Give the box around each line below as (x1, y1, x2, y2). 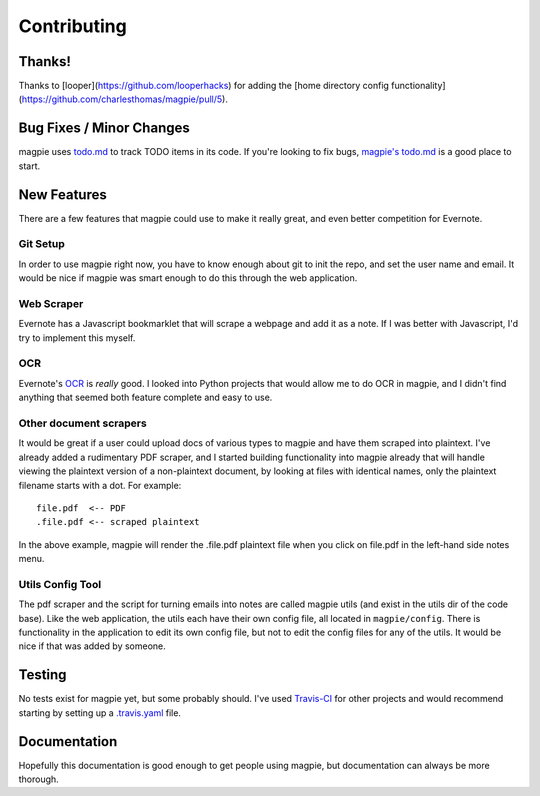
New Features (18, 186, 107, 203)
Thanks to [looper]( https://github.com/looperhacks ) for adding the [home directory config (18, 80, 390, 92)
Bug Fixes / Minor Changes (18, 120, 190, 137)
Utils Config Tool (18, 577, 102, 591)
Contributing (18, 15, 127, 37)
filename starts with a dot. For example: (18, 479, 182, 491)
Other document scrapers (18, 416, 147, 430)
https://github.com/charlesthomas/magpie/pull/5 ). (21, 93, 229, 105)
